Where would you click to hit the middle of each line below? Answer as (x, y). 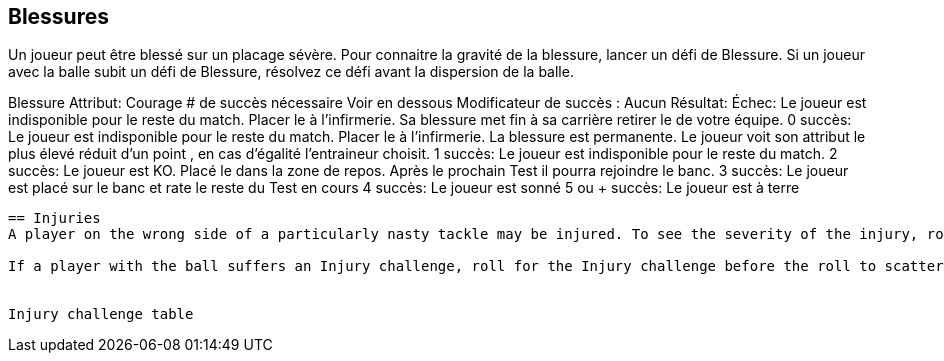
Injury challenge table (101, 314)
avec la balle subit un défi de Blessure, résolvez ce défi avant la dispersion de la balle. (291, 72)
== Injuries (54, 218)
